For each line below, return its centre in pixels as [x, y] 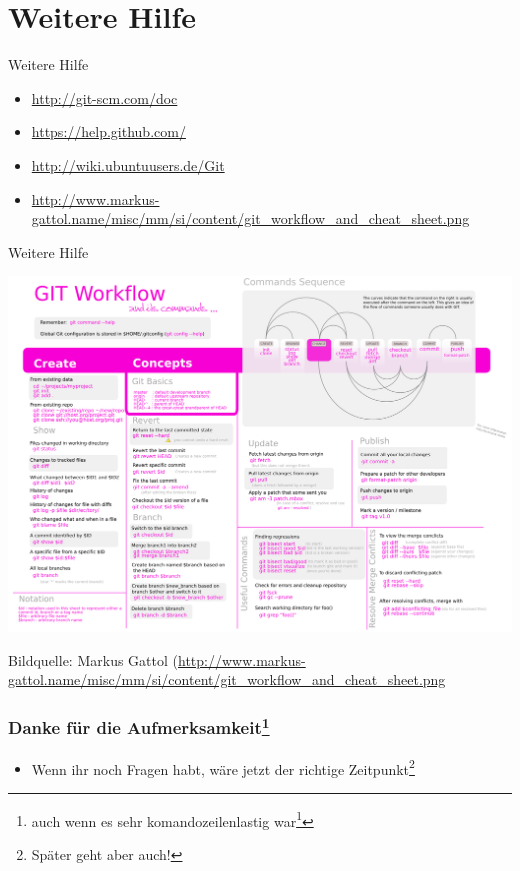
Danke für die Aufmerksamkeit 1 [139, 726]
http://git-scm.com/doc [104, 97]
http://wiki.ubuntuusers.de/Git [128, 164]
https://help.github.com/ [108, 131]
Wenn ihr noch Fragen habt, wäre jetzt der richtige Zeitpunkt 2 [223, 767]
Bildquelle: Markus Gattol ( [93, 659]
